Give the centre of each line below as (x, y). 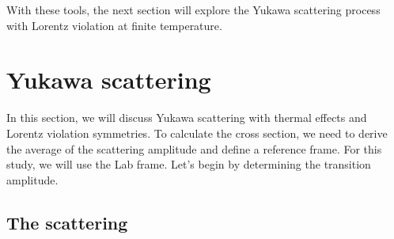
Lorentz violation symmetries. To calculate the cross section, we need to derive (197, 133)
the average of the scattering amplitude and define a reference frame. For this (194, 148)
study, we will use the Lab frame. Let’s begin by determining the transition (189, 164)
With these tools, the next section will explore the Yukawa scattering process (193, 9)
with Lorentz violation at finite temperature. (114, 25)
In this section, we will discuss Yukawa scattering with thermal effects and (187, 118)
